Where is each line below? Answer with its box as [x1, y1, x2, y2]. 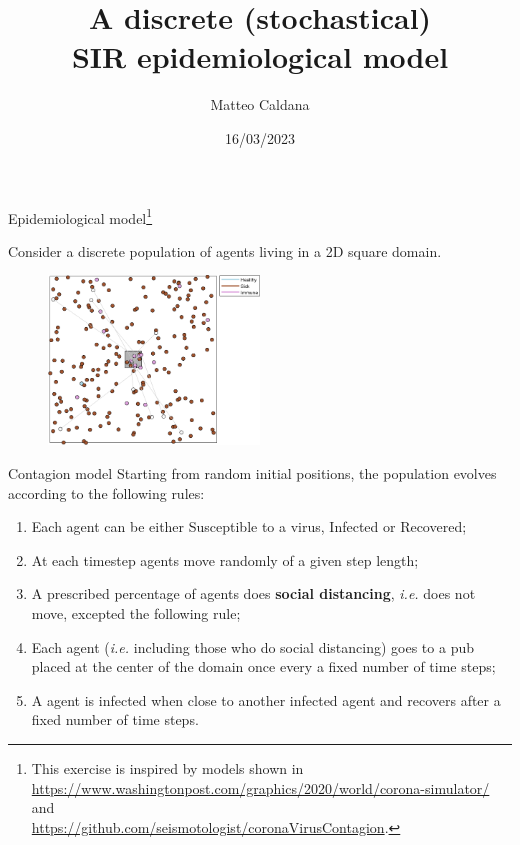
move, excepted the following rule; [31, 603, 241, 623]
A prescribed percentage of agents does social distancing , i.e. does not [31, 583, 476, 604]
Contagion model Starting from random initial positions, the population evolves [8, 463, 497, 484]
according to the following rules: [8, 482, 205, 503]
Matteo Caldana [210, 94, 310, 115]
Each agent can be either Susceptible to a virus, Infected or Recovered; [31, 516, 467, 537]
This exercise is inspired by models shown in [31, 757, 304, 778]
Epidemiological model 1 [8, 204, 153, 228]
